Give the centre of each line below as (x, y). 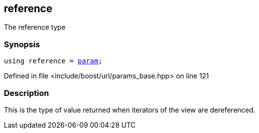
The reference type (35, 27)
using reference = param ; (53, 61)
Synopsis (22, 44)
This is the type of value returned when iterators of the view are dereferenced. (130, 110)
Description (27, 93)
